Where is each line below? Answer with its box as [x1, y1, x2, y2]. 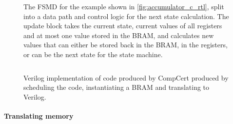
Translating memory [4, 110, 74, 121]
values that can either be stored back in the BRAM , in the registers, [23, 40, 228, 50]
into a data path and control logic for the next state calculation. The [23, 11, 229, 21]
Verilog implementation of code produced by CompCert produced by [23, 72, 229, 83]
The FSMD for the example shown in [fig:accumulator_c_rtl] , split [23, 1, 224, 11]
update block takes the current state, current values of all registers [23, 21, 222, 31]
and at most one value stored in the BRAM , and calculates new [23, 30, 214, 40]
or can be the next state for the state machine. [23, 49, 163, 59]
